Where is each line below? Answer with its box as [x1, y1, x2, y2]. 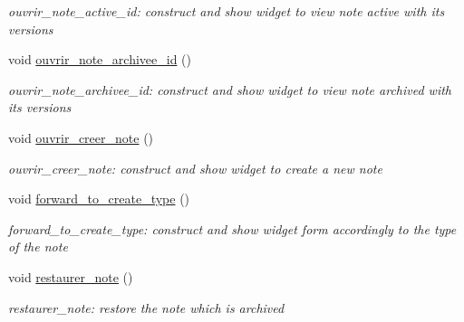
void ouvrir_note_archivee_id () [8, 50, 191, 69]
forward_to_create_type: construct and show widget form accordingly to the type [8, 219, 457, 238]
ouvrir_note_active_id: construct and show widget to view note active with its [8, 2, 445, 20]
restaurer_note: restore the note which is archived [8, 298, 285, 317]
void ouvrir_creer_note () [8, 128, 154, 147]
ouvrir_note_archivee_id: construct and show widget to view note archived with [8, 80, 452, 99]
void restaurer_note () [8, 267, 133, 286]
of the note [8, 237, 68, 256]
